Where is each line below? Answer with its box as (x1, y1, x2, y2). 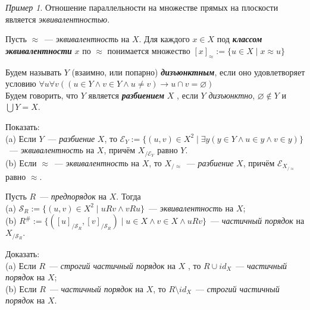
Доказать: (5, 247, 40, 260)
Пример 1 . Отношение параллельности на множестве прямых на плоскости (5, 1, 278, 13)
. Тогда (116, 190, 141, 203)
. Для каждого (139, 33, 190, 45)
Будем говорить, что (5, 88, 79, 101)
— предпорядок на (40, 190, 107, 203)
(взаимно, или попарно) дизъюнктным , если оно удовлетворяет (71, 65, 305, 78)
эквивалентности (5, 44, 72, 56)
